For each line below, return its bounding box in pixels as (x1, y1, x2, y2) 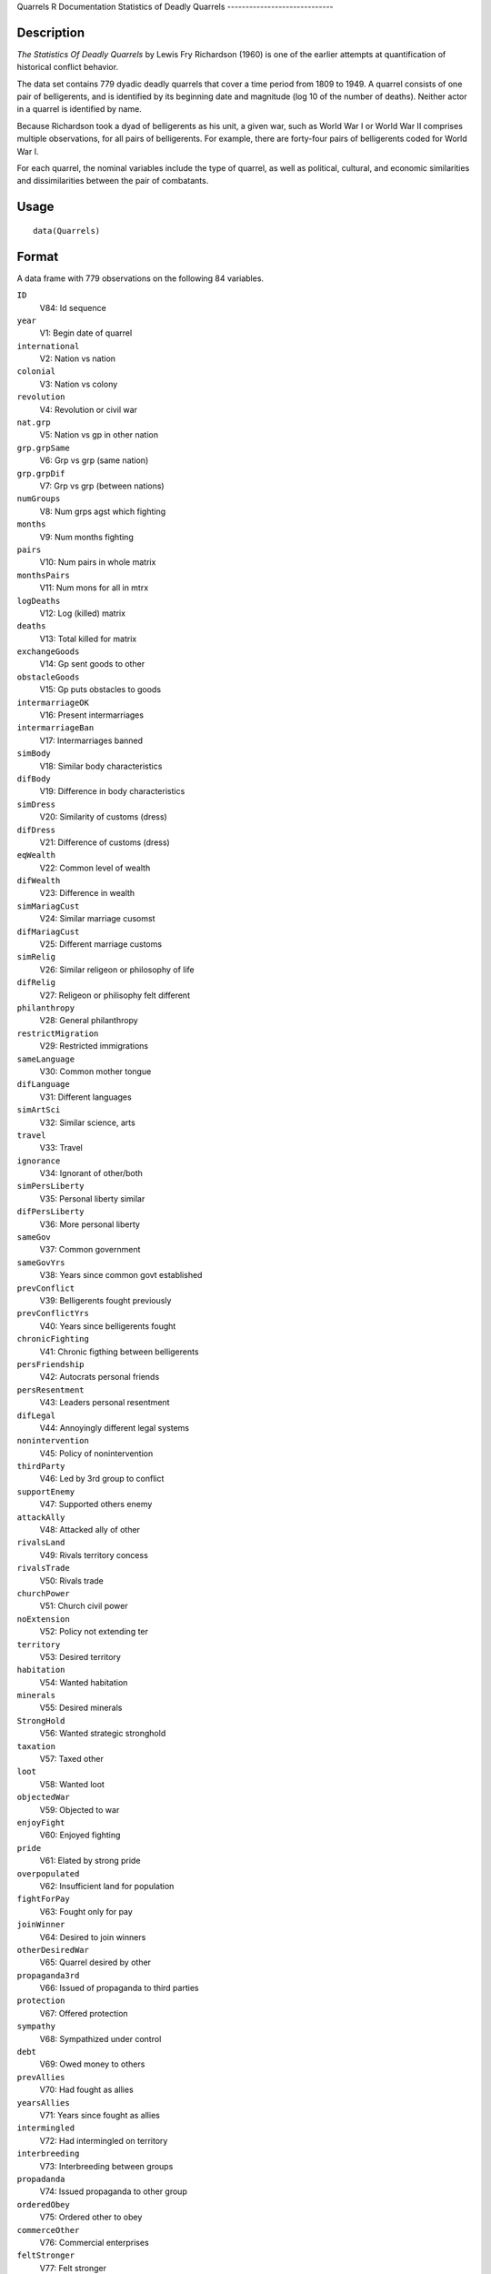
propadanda (16, 2174, 65, 2184)
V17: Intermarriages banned (39, 735, 144, 746)
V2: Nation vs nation (39, 353, 116, 364)
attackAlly (16, 1512, 65, 1523)
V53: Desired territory (39, 1651, 122, 1662)
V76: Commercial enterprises (39, 2237, 149, 2248)
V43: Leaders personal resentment (39, 1397, 170, 1408)
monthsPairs (16, 569, 70, 580)
